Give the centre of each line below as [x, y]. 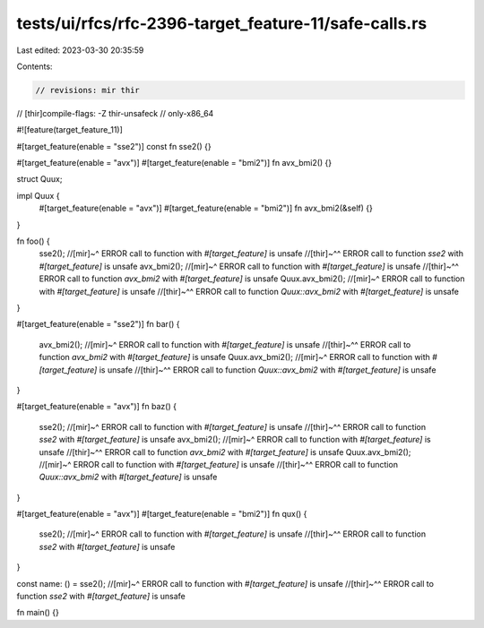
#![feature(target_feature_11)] [69, 130]
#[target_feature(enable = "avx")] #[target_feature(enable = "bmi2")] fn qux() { [162, 514]
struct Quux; [39, 179]
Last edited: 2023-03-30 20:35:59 [80, 50]
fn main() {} [38, 613]
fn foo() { [34, 241]
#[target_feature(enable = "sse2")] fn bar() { [98, 324]
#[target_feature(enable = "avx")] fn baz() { [96, 407]
